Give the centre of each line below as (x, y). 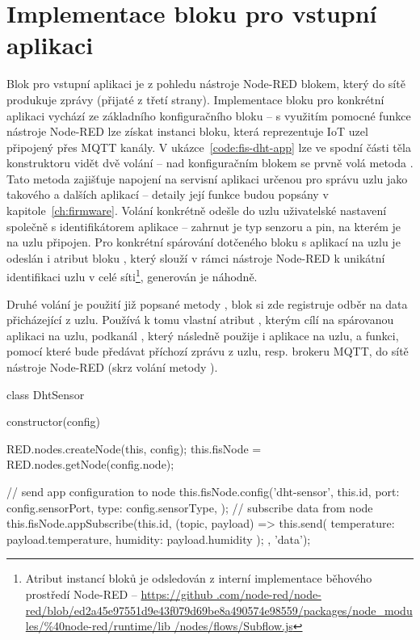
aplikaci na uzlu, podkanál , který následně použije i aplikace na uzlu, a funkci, (203, 335)
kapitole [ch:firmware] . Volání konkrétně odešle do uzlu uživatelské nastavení (197, 211)
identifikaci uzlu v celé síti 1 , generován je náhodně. (132, 276)
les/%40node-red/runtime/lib (98, 626)
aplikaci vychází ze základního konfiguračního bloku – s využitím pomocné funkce (209, 115)
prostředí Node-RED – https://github (119, 594)
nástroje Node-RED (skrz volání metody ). (112, 367)
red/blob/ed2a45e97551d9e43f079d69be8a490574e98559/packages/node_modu (219, 610)
